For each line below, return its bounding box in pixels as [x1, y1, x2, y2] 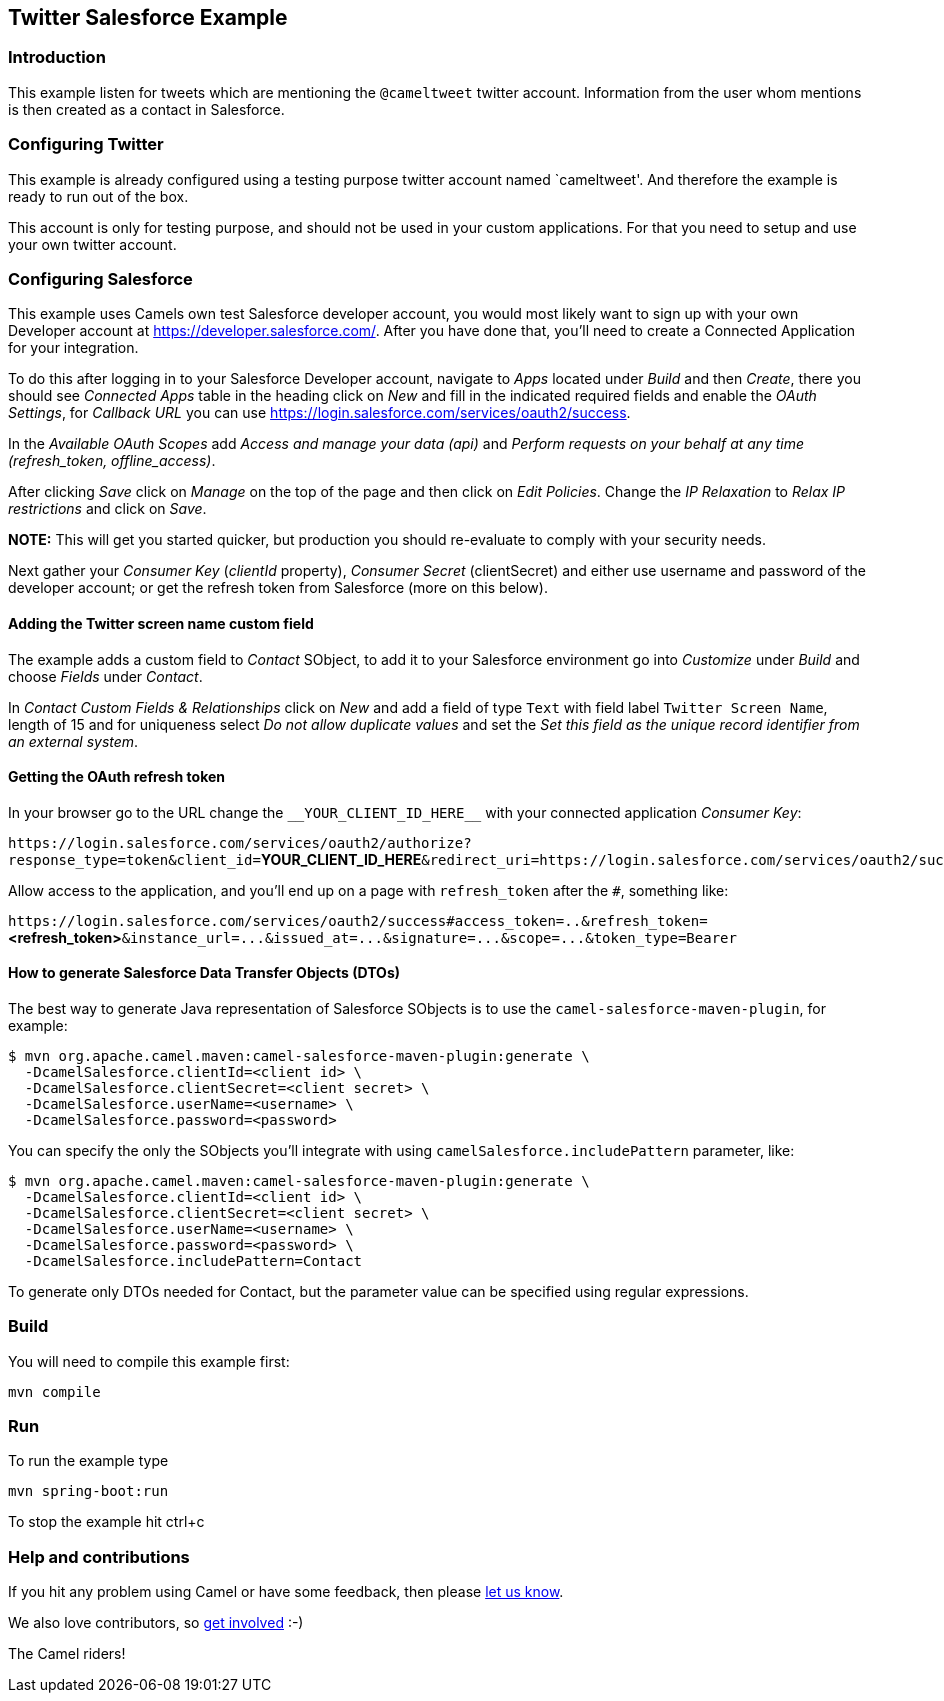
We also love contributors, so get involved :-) [8, 1614, 304, 1632]
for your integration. [8, 339, 139, 357]
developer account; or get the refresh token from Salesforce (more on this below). [8, 579, 548, 597]
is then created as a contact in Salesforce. [8, 100, 285, 118]
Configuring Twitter [8, 134, 164, 155]
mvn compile [8, 1383, 101, 1400]
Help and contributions [8, 1546, 190, 1567]
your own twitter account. [8, 235, 177, 253]
